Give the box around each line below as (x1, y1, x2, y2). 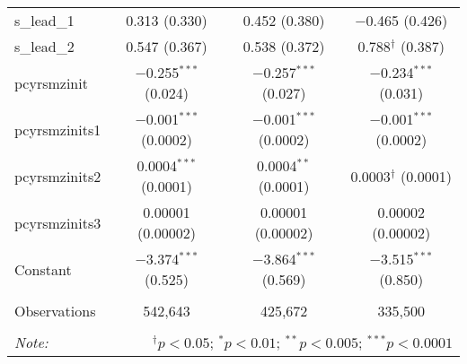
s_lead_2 (14, 36, 75, 56)
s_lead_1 (14, 10, 75, 30)
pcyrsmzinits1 (14, 118, 101, 140)
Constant (14, 258, 72, 280)
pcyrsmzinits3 (14, 212, 101, 233)
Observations (14, 300, 96, 321)
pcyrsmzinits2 (14, 165, 101, 186)
